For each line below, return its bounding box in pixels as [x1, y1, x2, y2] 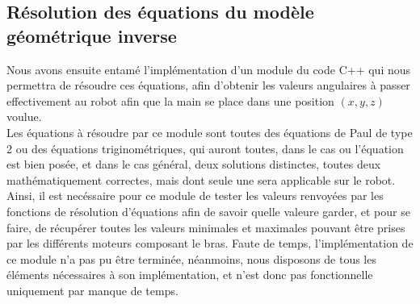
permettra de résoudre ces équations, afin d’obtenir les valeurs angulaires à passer [6, 77, 410, 94]
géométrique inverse [6, 23, 177, 48]
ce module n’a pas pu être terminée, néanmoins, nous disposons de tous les [6, 250, 376, 267]
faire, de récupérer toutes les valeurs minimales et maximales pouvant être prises [6, 219, 405, 235]
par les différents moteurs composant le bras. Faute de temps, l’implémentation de [6, 235, 414, 252]
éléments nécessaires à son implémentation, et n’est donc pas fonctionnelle [6, 266, 373, 283]
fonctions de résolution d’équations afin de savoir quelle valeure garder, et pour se [6, 202, 410, 219]
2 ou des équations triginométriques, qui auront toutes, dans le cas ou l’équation [6, 140, 404, 156]
